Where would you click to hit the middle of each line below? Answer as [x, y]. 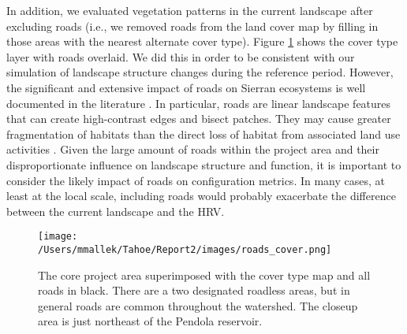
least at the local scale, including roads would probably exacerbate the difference [201, 196]
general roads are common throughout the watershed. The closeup [198, 305]
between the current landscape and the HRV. [116, 211]
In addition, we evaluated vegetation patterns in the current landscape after [190, 10]
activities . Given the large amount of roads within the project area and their [193, 149]
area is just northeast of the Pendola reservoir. [150, 321]
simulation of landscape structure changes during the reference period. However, [200, 72]
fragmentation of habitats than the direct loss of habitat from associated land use [203, 134]
